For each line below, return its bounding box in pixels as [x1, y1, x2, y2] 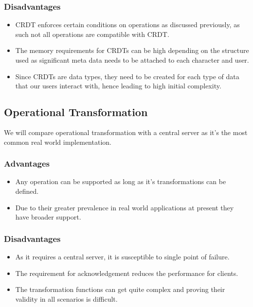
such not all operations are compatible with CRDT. [15, 29, 169, 39]
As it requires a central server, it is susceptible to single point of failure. [15, 251, 230, 261]
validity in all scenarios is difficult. [15, 293, 118, 304]
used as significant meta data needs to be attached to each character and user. [15, 55, 249, 65]
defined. [15, 186, 39, 196]
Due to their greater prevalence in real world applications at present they [15, 202, 234, 212]
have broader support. [15, 212, 81, 222]
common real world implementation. [4, 136, 111, 147]
